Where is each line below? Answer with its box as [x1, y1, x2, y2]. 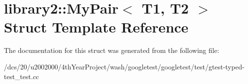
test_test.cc [4, 71, 39, 81]
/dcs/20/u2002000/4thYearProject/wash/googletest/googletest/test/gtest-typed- [4, 61, 245, 71]
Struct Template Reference [4, 17, 189, 37]
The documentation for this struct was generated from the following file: [4, 45, 219, 55]
